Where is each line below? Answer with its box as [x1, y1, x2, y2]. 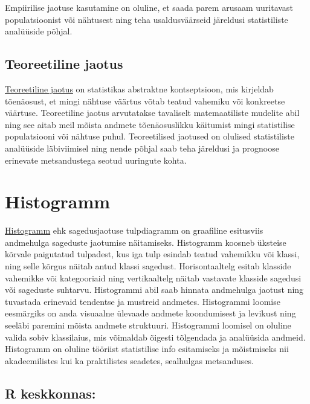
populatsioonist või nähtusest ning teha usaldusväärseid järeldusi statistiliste [5, 13, 288, 25]
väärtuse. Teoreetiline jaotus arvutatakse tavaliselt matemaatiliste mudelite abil [5, 106, 300, 119]
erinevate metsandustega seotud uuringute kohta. [5, 153, 187, 166]
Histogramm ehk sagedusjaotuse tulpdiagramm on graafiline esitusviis [5, 224, 263, 237]
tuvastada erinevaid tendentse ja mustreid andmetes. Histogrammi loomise [5, 295, 280, 307]
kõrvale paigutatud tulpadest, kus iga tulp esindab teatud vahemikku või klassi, [5, 248, 300, 260]
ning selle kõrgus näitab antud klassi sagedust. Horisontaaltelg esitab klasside [5, 260, 291, 272]
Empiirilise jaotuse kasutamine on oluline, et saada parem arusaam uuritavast [5, 1, 293, 13]
